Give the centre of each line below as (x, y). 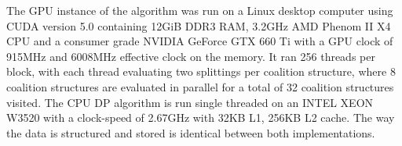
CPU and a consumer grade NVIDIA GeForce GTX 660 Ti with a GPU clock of (200, 41)
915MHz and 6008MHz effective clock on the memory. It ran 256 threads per (191, 56)
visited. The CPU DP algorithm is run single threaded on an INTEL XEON (190, 102)
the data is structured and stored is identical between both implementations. (191, 132)
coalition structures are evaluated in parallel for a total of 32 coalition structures (200, 86)
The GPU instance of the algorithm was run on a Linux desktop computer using (200, 10)
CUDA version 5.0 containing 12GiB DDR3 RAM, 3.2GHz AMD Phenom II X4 (199, 25)
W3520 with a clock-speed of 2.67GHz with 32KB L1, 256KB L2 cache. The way (201, 118)
